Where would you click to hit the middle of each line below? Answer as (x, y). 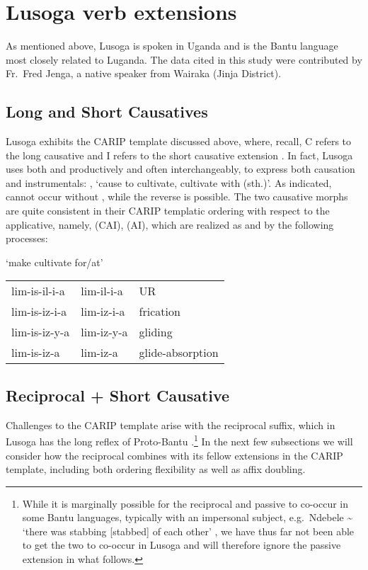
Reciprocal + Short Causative (118, 395)
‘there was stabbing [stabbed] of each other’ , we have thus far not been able (188, 531)
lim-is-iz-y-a (41, 332)
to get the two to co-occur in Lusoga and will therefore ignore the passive (182, 545)
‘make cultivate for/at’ (54, 262)
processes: (27, 238)
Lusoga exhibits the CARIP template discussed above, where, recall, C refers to (179, 141)
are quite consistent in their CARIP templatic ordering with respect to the (168, 211)
